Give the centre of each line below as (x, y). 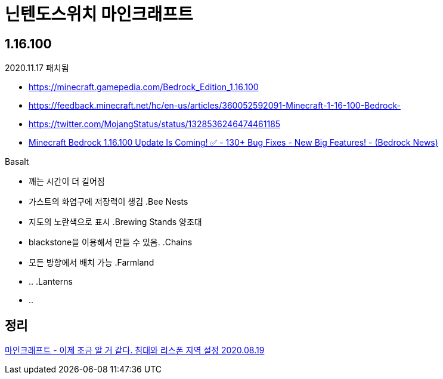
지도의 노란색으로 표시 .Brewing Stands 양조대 (115, 222)
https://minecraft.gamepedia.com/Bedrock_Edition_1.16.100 (144, 87)
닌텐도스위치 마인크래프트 (99, 14)
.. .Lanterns (51, 282)
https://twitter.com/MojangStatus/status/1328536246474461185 (155, 124)
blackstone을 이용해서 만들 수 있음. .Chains (111, 242)
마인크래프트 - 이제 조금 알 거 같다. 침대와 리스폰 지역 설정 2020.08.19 (135, 350)
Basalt (17, 162)
